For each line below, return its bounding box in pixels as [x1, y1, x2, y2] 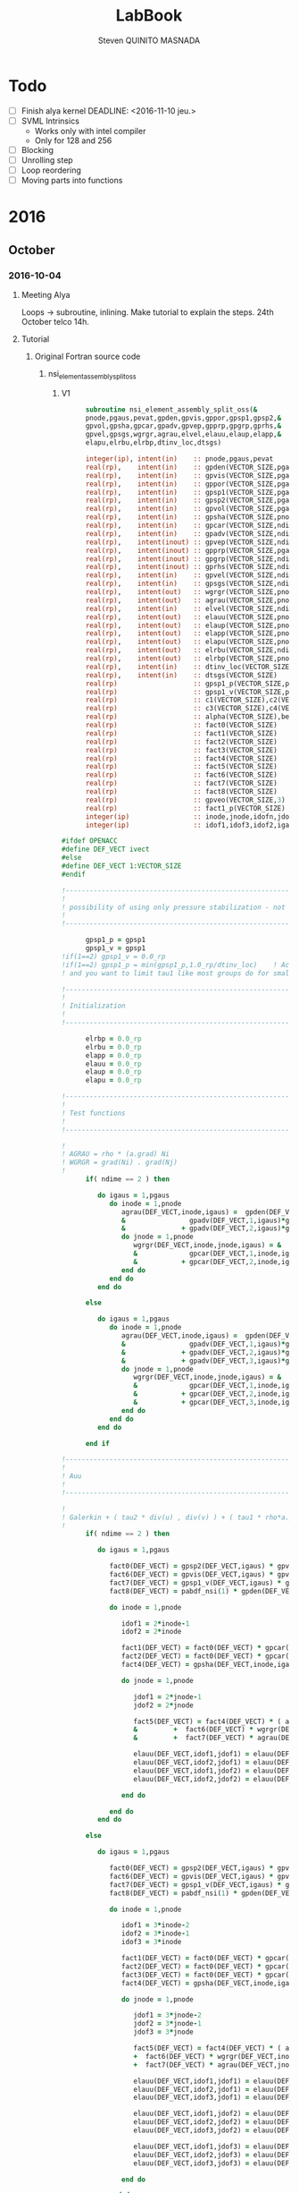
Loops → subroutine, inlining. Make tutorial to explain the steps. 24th [21, 306, 274, 318]
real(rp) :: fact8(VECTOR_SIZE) [85, 787, 278, 796]
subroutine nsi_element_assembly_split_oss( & [85, 404, 258, 414]
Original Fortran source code [34, 351, 141, 361]
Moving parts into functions [21, 175, 123, 185]
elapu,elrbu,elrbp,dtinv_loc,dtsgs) [85, 438, 222, 447]
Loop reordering [21, 165, 82, 175]
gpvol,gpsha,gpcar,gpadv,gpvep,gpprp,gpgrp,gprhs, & [85, 421, 282, 430]
